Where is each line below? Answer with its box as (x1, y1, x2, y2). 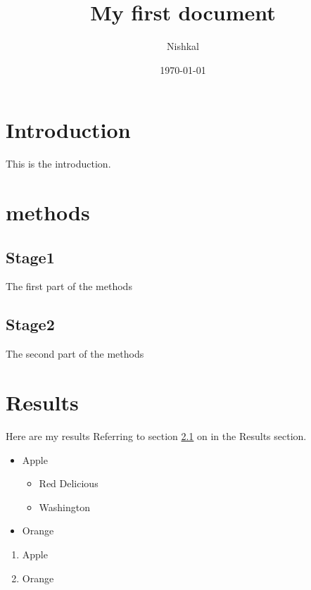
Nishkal (167, 39, 199, 54)
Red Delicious (39, 476, 99, 491)
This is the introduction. (6, 156, 111, 171)
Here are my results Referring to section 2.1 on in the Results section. (6, 428, 307, 443)
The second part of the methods (6, 346, 144, 361)
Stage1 (6, 246, 55, 268)
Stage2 (6, 313, 55, 335)
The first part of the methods (6, 279, 132, 294)
